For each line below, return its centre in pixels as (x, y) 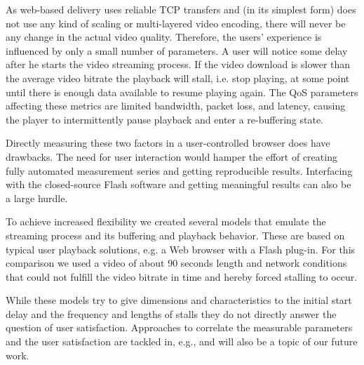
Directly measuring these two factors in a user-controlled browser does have (168, 143)
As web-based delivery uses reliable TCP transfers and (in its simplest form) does (181, 9)
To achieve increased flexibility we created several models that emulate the (166, 221)
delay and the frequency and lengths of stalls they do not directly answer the (171, 313)
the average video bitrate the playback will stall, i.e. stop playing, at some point (178, 78)
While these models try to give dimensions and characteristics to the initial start (179, 300)
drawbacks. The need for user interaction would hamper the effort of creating (171, 156)
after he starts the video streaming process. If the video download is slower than (178, 64)
